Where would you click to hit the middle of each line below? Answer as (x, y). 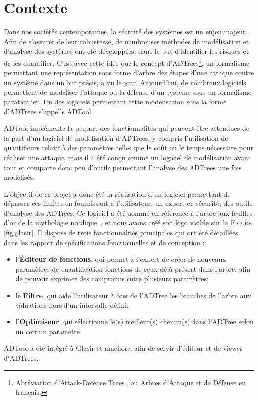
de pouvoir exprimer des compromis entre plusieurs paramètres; (112, 278)
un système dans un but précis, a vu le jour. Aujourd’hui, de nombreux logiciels (125, 82)
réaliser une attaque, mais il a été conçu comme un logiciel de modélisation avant (127, 157)
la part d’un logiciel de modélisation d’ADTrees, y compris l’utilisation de (116, 138)
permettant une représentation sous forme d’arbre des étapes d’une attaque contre (129, 72)
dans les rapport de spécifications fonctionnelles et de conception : (104, 242)
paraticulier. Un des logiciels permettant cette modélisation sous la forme (115, 101)
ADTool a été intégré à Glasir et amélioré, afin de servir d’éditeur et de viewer (123, 348)
